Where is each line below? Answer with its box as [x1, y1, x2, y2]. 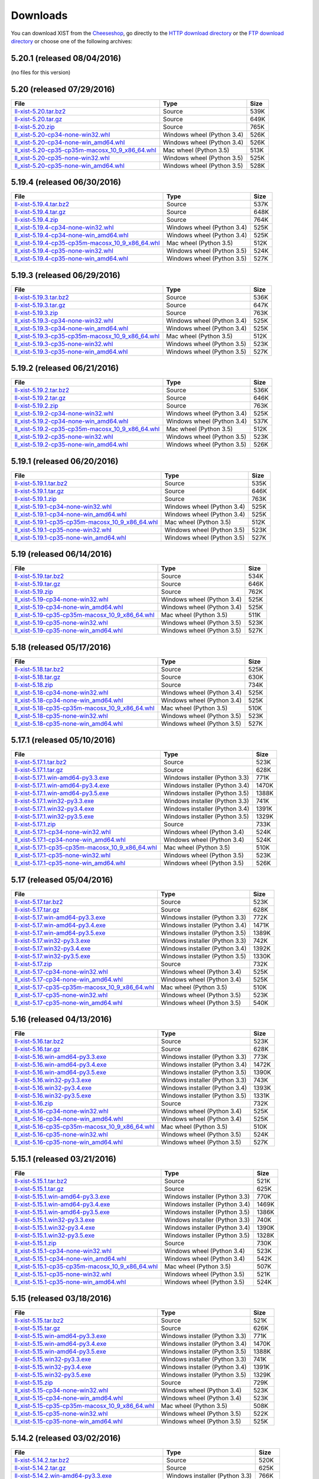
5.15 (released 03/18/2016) [11, 1293, 112, 1304]
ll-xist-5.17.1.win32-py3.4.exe [14, 805, 95, 813]
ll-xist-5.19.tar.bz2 [14, 572, 64, 580]
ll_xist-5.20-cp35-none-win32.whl [14, 154, 110, 162]
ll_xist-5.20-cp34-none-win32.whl [14, 130, 110, 138]
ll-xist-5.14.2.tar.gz [14, 1464, 66, 1472]
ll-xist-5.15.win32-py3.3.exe [14, 1355, 92, 1364]
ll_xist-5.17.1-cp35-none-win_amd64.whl [14, 859, 126, 867]
